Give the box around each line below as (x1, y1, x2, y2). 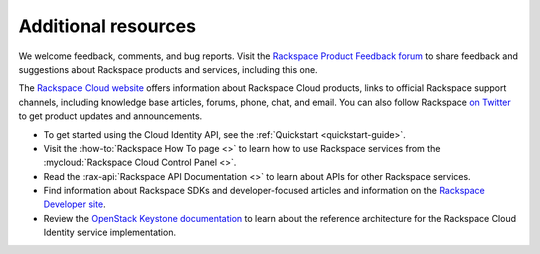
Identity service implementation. (43, 226, 177, 239)
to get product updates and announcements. (18, 110, 203, 122)
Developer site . (43, 198, 106, 210)
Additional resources (18, 15, 197, 37)
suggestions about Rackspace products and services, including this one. (18, 63, 319, 75)
